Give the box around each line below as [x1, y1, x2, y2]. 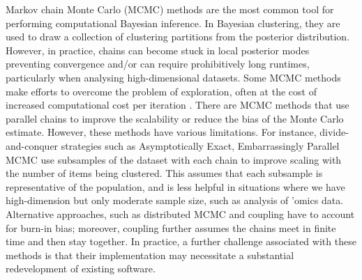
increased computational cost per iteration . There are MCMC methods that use [6, 98, 349, 112]
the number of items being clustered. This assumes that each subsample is [6, 166, 323, 180]
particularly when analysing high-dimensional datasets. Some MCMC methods [6, 70, 341, 84]
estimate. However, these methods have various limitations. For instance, [6, 125, 317, 139]
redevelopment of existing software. [6, 261, 156, 276]
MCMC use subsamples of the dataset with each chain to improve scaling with [6, 152, 342, 166]
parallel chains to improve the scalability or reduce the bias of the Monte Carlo [6, 111, 344, 125]
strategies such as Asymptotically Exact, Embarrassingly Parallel [61, 138, 340, 153]
